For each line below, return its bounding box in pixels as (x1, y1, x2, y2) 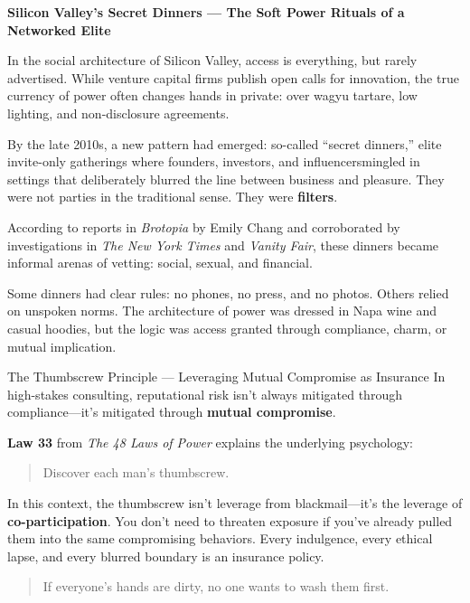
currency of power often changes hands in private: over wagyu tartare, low (7, 86, 418, 105)
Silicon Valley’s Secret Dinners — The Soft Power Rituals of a (7, 3, 405, 21)
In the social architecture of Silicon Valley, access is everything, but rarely (7, 51, 418, 70)
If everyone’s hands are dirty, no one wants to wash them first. (42, 577, 390, 596)
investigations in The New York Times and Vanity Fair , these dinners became (7, 235, 439, 254)
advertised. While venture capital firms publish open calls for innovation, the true (7, 68, 459, 87)
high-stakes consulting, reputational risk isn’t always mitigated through (7, 384, 402, 403)
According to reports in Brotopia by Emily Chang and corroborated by (7, 217, 400, 236)
